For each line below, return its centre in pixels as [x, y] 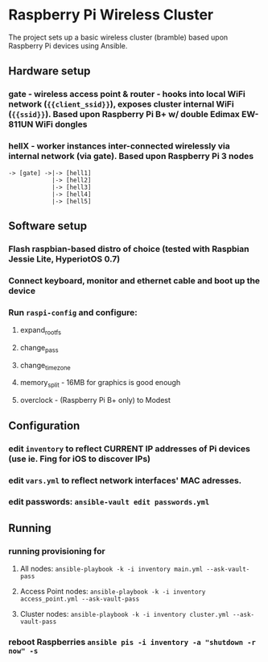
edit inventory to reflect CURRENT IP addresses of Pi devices [130, 448]
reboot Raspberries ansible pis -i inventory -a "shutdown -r [132, 642]
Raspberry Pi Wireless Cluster [111, 15]
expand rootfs [41, 331]
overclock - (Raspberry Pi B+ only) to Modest [95, 400]
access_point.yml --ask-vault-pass [80, 599]
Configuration [44, 425]
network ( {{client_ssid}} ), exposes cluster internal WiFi [122, 104]
